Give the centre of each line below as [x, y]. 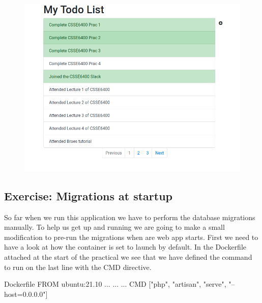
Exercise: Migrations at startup [88, 195]
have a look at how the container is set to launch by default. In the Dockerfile [125, 247]
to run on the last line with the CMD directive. [78, 267]
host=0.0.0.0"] [26, 294]
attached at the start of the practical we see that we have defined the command [128, 257]
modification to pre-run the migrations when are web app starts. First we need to [131, 237]
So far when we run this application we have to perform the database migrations [130, 217]
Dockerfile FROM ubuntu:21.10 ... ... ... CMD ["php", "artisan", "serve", [115, 284]
